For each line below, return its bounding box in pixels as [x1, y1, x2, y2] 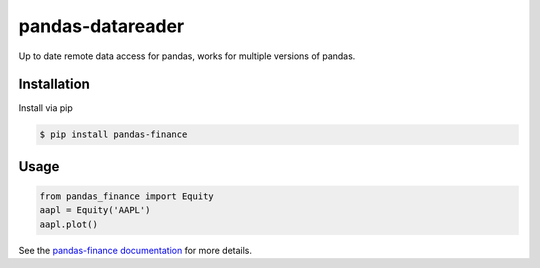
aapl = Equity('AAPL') [39, 205, 151, 216]
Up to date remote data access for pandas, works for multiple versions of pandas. [18, 50, 356, 62]
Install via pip [18, 102, 74, 114]
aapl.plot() [39, 218, 99, 230]
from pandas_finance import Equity [39, 191, 214, 202]
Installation [18, 76, 90, 93]
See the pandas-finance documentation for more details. [18, 244, 253, 256]
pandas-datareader [18, 15, 185, 37]
